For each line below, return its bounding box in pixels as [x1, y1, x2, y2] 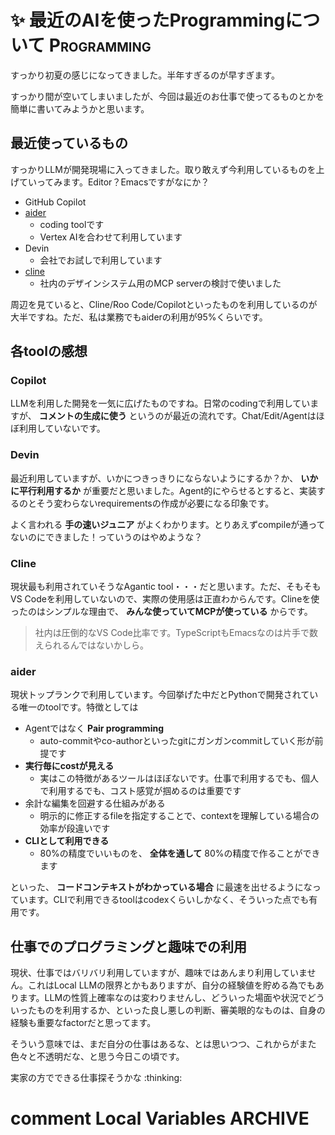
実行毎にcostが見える [24, 760, 115, 772]
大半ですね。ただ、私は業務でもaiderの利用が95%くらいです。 [10, 311, 268, 323]
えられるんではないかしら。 [34, 639, 150, 651]
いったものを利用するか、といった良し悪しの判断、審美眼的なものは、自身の [10, 1004, 326, 1016]
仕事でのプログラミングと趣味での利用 [10, 938, 247, 955]
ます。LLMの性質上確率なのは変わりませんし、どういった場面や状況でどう [18, 992, 325, 1004]
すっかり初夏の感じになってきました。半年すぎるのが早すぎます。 [10, 69, 280, 81]
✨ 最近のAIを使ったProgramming [10, 9, 286, 32]
